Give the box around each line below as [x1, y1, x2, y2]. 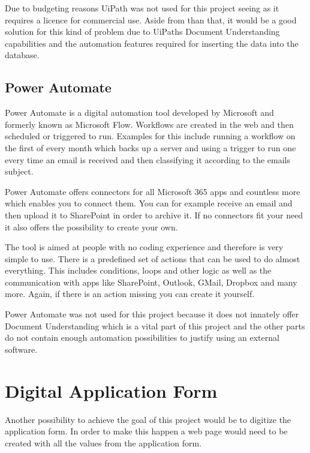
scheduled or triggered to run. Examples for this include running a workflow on [5, 130, 296, 142]
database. [5, 49, 40, 61]
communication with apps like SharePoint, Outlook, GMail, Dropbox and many [5, 275, 297, 288]
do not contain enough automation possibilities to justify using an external [5, 331, 279, 344]
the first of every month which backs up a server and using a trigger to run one [5, 141, 296, 154]
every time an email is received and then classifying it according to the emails [5, 153, 290, 166]
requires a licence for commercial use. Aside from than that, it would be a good [5, 13, 297, 26]
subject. [5, 165, 34, 178]
